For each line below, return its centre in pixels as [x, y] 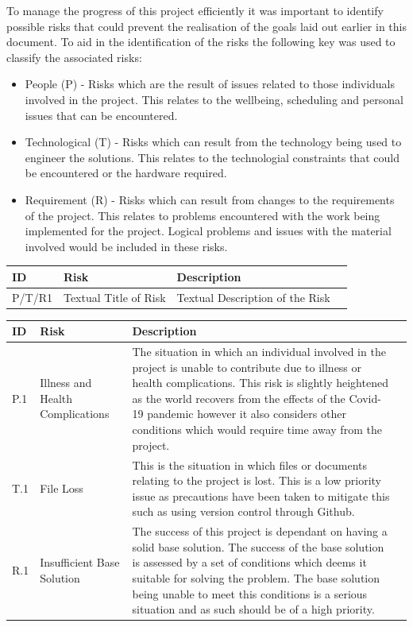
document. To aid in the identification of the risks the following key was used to [201, 42]
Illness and [66, 383]
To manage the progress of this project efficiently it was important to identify [195, 10]
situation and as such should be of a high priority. [253, 609]
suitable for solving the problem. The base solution [256, 577]
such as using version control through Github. [243, 511]
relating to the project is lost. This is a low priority [257, 480]
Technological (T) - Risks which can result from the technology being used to [213, 142]
